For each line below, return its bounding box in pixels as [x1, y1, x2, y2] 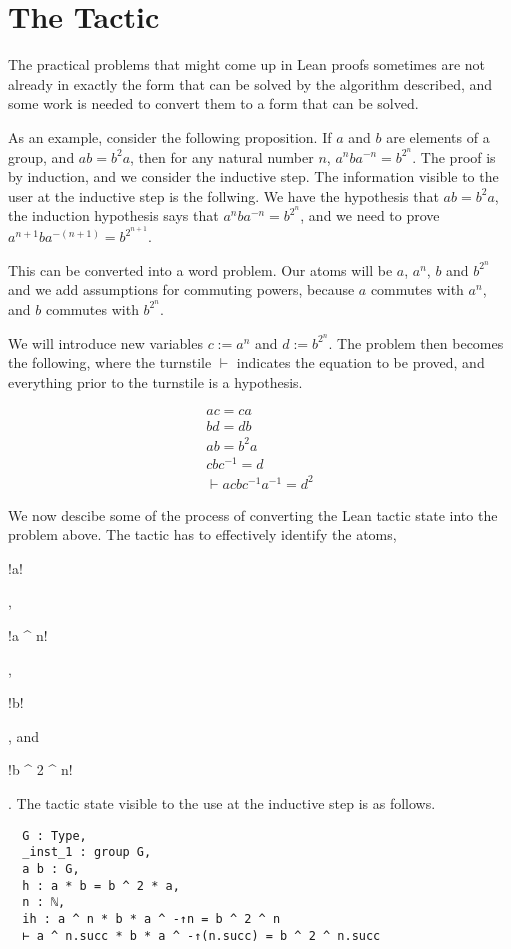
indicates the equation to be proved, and [236, 352, 485, 373]
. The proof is [412, 146, 496, 167]
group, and [8, 146, 75, 167]
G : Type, [22, 828, 87, 843]
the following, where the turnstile [8, 352, 212, 373]
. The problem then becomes [328, 332, 504, 353]
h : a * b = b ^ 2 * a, [22, 878, 180, 893]
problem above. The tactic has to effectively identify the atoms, [8, 524, 397, 545]
